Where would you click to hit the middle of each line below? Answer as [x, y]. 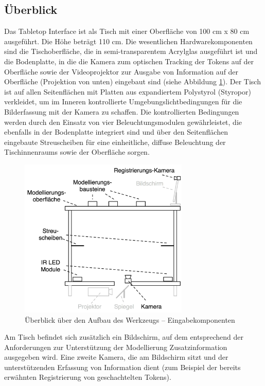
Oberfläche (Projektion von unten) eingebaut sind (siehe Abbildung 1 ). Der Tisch [132, 81]
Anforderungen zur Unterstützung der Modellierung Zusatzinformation [116, 347]
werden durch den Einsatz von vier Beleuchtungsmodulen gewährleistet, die [123, 122]
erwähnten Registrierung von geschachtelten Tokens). [88, 377]
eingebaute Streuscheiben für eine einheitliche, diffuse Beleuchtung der [115, 142]
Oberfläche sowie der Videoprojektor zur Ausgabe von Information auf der [121, 71]
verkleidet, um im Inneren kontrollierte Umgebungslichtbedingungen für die [123, 102]
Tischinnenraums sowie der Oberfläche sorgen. [77, 152]
